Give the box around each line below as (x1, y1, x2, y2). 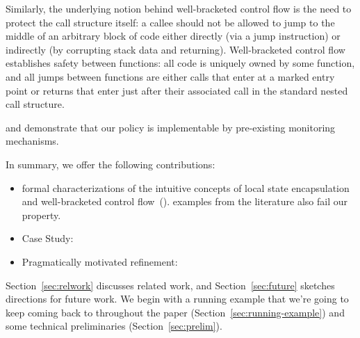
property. (22, 207, 61, 222)
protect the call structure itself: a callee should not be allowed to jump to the (6, 15, 335, 29)
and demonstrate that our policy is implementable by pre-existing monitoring (6, 120, 336, 134)
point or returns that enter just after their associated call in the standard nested (6, 83, 348, 97)
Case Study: (22, 231, 74, 246)
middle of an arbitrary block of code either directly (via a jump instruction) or (6, 29, 341, 43)
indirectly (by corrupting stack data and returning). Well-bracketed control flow (6, 42, 345, 56)
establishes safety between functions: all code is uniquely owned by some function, (6, 56, 355, 70)
